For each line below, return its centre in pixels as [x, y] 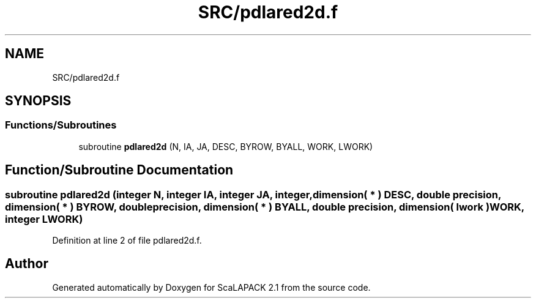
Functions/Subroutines [61, 125]
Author [27, 264]
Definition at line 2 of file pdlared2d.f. [127, 241]
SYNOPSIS [38, 101]
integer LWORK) [44, 219]
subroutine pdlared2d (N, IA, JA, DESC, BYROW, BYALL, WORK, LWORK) [226, 146]
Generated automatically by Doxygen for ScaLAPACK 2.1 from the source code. [211, 287]
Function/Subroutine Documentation [119, 170]
